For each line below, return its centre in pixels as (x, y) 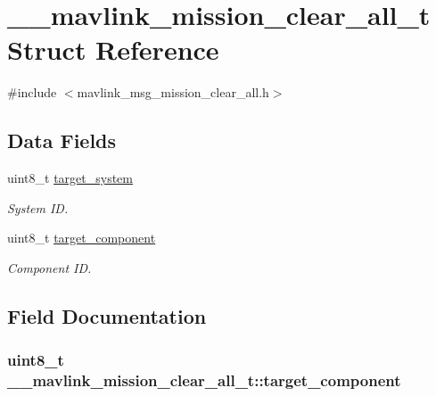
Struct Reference (113, 49)
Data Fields (62, 140)
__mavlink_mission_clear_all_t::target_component (204, 380)
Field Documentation (107, 315)
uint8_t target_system (70, 178)
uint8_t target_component (82, 238)
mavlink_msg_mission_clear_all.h (173, 92)
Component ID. (49, 267)
